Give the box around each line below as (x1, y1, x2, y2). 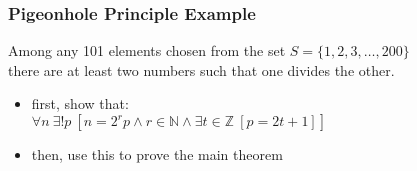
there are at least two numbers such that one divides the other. (8, 59, 395, 80)
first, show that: (31, 93, 129, 114)
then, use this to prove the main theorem (31, 144, 283, 164)
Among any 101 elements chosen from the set (8, 40, 286, 61)
